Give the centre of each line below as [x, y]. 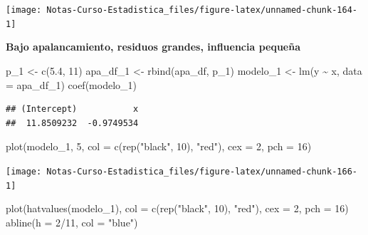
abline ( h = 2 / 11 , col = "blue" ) [72, 222]
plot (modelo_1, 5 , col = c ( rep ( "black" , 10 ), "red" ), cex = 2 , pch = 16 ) [159, 146]
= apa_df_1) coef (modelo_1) [71, 84]
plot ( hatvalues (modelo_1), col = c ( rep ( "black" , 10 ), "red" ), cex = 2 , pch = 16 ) [177, 208]
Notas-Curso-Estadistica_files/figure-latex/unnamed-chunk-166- [202, 171]
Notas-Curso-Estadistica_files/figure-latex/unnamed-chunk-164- [202, 10]
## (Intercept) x [72, 109]
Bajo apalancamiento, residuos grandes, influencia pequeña [153, 47]
